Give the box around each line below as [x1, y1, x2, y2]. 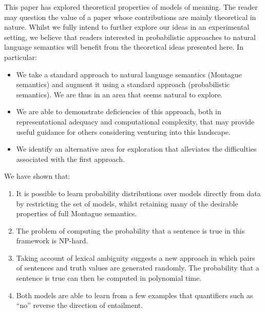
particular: [4, 51, 37, 62]
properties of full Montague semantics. [16, 208, 137, 219]
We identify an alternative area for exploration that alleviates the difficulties [16, 143, 257, 154]
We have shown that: [4, 171, 70, 181]
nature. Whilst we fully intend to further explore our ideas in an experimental [4, 22, 250, 32]
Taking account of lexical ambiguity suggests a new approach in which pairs [16, 252, 255, 263]
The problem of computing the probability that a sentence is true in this [16, 225, 245, 236]
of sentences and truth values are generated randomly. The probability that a [16, 262, 259, 273]
